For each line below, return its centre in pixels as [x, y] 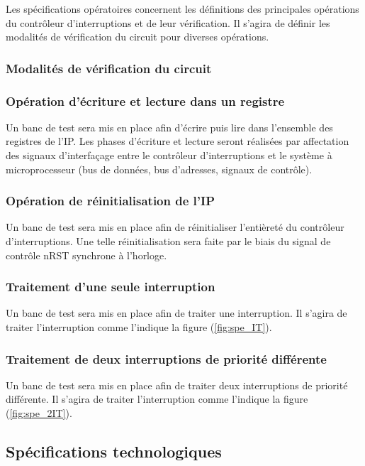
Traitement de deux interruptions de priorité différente [166, 358]
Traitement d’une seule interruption [111, 287]
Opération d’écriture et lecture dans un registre [145, 101]
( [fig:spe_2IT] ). [39, 413]
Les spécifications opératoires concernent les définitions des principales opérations [182, 9]
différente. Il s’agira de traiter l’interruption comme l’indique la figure [157, 399]
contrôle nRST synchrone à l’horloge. [86, 255]
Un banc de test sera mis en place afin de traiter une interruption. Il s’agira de [176, 313]
